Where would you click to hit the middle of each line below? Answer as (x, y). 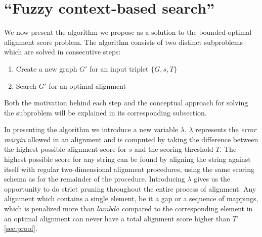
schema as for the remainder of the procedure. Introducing (95, 179)
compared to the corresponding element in (187, 209)
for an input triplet (119, 68)
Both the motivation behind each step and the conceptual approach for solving (126, 103)
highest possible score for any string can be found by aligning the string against (127, 159)
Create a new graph (47, 68)
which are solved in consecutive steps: (62, 52)
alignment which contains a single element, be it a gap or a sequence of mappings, (131, 198)
